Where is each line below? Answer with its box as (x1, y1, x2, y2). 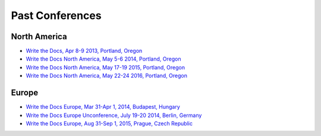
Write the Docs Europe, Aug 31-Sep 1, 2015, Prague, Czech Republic (26, 119, 193, 127)
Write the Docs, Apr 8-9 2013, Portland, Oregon (26, 48, 143, 55)
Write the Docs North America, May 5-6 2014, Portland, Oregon (26, 55, 181, 62)
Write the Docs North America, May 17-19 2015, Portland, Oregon (26, 64, 185, 71)
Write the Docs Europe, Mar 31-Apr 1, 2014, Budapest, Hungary (26, 103, 181, 110)
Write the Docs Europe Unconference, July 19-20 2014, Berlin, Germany (26, 112, 202, 119)
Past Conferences (11, 9, 102, 22)
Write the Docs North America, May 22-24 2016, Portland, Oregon (26, 72, 187, 80)
